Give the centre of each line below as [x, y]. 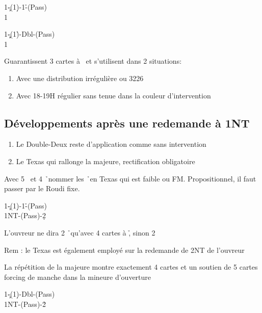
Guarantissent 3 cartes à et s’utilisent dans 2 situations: [93, 61]
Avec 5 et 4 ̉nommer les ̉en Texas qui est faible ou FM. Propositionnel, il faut [130, 178]
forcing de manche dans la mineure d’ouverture [78, 277]
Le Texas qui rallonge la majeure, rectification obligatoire [106, 161]
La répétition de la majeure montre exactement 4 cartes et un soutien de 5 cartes [131, 267]
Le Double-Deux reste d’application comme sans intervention [111, 144]
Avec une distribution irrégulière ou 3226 [80, 78]
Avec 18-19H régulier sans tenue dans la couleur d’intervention [113, 95]
